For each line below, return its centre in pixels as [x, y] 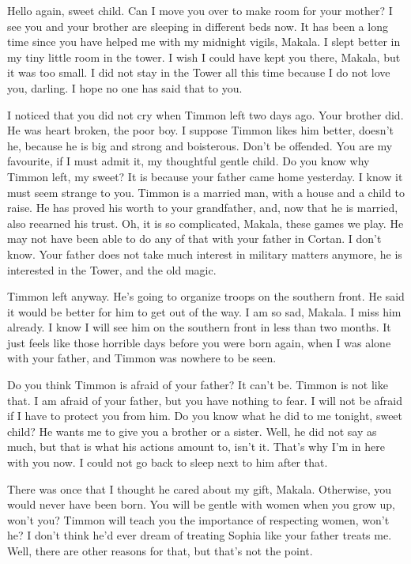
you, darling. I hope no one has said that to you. [125, 87]
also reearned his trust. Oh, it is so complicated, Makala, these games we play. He [205, 223]
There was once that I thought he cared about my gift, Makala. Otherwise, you [199, 488]
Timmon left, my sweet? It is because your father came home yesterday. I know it [205, 176]
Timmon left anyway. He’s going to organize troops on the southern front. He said [206, 296]
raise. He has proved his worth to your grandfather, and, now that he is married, [203, 208]
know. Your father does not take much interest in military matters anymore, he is [205, 254]
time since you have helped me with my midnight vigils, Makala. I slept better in [204, 42]
